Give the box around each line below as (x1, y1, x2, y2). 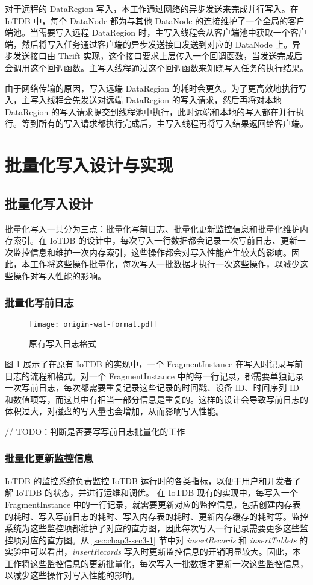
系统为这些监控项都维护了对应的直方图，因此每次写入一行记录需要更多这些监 (5, 522, 308, 534)
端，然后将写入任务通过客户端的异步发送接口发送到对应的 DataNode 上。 (5, 37, 293, 50)
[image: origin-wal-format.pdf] (29, 320, 158, 329)
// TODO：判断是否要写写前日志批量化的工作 (5, 425, 185, 437)
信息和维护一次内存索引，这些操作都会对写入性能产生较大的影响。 (29, 245, 291, 258)
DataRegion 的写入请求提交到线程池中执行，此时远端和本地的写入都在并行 (5, 105, 296, 118)
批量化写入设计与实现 (5, 153, 174, 177)
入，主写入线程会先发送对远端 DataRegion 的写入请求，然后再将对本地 (5, 93, 282, 106)
